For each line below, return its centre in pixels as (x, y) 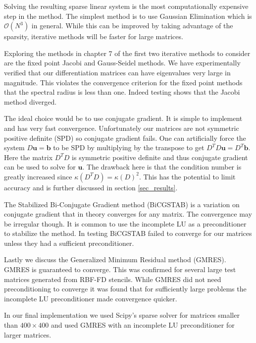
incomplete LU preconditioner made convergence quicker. (91, 298)
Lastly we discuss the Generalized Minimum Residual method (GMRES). (115, 259)
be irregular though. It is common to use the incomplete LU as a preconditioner (125, 223)
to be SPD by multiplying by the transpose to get (129, 147)
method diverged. (30, 101)
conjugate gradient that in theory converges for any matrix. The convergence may (128, 214)
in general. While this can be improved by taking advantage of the (132, 26)
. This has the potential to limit (187, 176)
